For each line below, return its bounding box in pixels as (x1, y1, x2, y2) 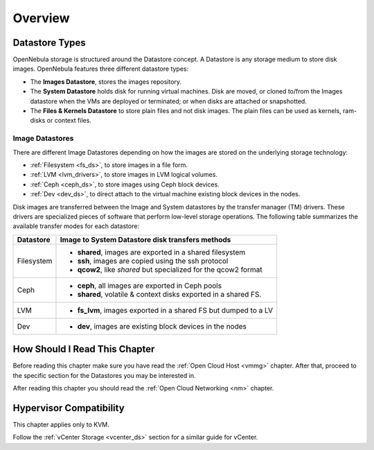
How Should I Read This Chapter (12, 343, 155, 355)
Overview (12, 10, 70, 26)
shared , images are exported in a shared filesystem (77, 247, 246, 257)
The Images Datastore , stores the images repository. (30, 77, 182, 86)
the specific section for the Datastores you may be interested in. (12, 371, 196, 379)
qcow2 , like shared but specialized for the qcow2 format (77, 264, 262, 274)
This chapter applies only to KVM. (12, 420, 110, 429)
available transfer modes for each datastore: (12, 222, 140, 230)
